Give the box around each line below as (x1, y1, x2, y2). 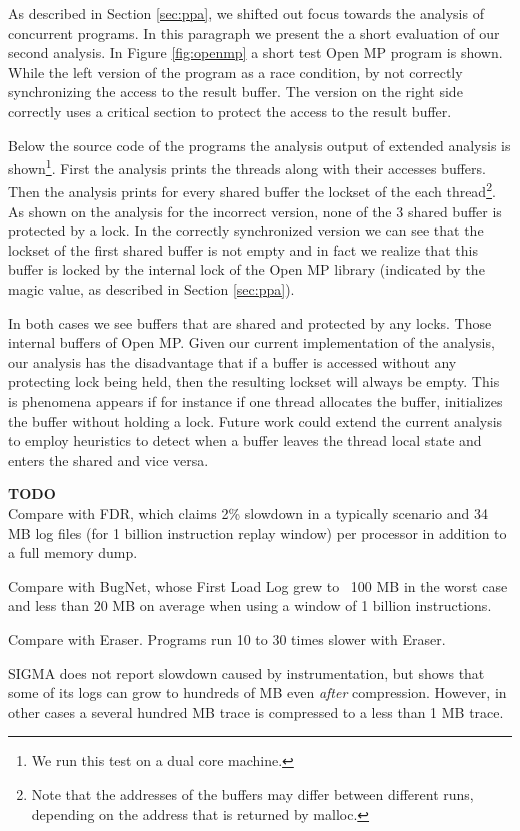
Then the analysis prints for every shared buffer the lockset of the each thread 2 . (8, 178, 496, 202)
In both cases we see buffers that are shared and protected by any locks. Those (8, 312, 492, 333)
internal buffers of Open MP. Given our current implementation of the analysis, (8, 332, 495, 353)
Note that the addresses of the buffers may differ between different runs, (31, 783, 474, 804)
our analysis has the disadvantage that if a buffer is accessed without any (8, 351, 457, 372)
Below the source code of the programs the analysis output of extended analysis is (8, 134, 511, 155)
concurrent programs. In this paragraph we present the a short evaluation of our (8, 22, 500, 43)
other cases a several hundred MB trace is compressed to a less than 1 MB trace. (8, 701, 504, 722)
